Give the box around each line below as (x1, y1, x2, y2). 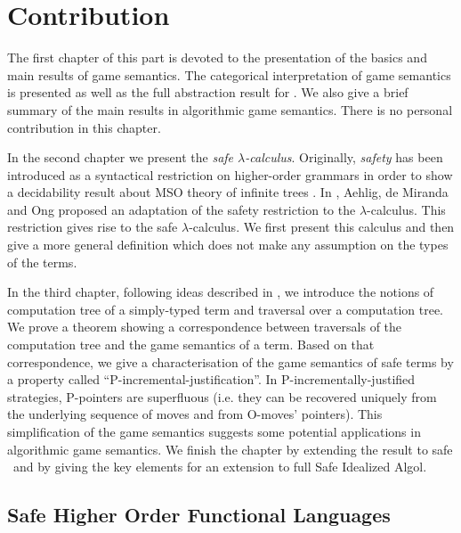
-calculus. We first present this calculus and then (189, 217, 455, 236)
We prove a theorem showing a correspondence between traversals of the (7, 317, 402, 336)
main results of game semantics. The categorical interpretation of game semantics (7, 65, 451, 84)
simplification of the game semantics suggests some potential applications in (7, 422, 421, 440)
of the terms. (7, 252, 77, 271)
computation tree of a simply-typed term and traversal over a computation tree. (7, 299, 443, 318)
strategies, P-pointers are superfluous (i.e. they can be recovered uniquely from (7, 387, 437, 406)
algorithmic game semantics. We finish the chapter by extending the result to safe (7, 439, 453, 458)
